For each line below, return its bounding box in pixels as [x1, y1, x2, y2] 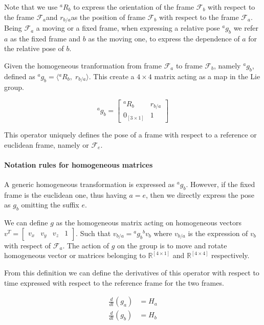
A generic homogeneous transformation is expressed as [4, 178, 175, 189]
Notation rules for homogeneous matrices [4, 159, 153, 170]
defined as [4, 71, 35, 81]
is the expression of [188, 227, 248, 238]
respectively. [211, 250, 250, 261]
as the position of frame [71, 11, 145, 22]
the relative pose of [4, 43, 64, 54]
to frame [175, 60, 203, 71]
